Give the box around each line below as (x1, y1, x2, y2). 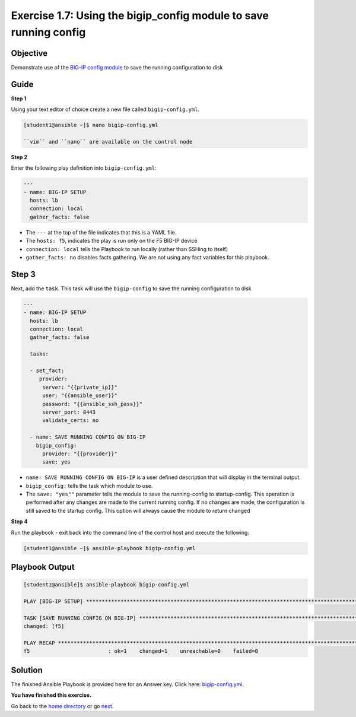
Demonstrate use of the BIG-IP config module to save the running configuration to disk (11, 64, 223, 71)
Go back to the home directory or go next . (11, 702, 114, 709)
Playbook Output (11, 562, 75, 572)
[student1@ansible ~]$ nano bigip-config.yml (23, 122, 158, 129)
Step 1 (11, 95, 27, 102)
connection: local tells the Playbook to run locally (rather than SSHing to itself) (26, 245, 228, 252)
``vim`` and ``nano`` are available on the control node (23, 138, 193, 145)
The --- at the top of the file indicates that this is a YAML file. (26, 229, 177, 236)
